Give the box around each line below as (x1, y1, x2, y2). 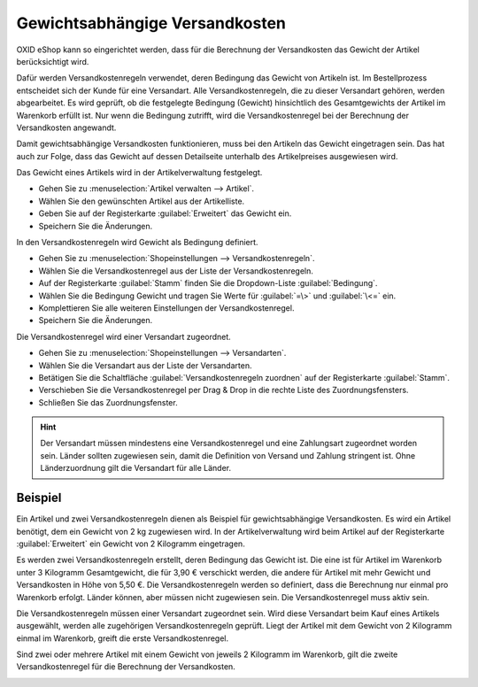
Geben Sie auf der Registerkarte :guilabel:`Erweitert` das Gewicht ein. (38, 208, 292, 219)
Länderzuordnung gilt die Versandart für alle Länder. (40, 463, 232, 474)
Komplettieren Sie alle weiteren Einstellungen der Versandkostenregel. (38, 302, 295, 313)
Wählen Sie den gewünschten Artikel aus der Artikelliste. (38, 196, 245, 206)
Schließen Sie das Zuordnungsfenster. (38, 397, 178, 407)
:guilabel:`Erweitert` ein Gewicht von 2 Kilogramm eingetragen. (16, 538, 245, 549)
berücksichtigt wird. (16, 56, 89, 66)
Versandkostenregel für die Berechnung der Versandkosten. (16, 661, 236, 672)
